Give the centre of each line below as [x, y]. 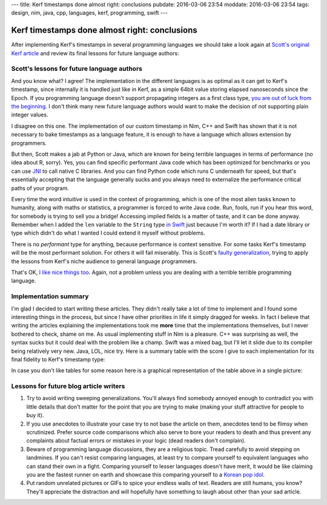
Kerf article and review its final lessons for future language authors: [95, 53]
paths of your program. [40, 188]
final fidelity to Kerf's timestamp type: [58, 359]
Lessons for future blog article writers [68, 386]
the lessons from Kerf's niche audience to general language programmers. [104, 261]
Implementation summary [50, 296]
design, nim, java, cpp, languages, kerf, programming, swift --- [90, 13]
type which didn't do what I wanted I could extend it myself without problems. [108, 233]
